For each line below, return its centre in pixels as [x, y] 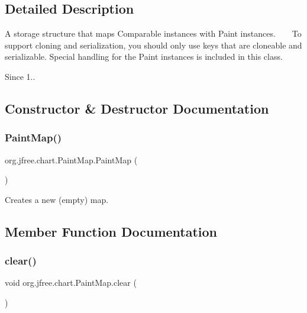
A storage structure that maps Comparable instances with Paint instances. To [153, 33]
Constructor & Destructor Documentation [137, 108]
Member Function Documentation [111, 231]
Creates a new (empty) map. [57, 199]
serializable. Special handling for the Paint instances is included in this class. [144, 57]
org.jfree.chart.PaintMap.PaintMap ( [71, 159]
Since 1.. [20, 76]
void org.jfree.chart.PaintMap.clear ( [71, 283]
